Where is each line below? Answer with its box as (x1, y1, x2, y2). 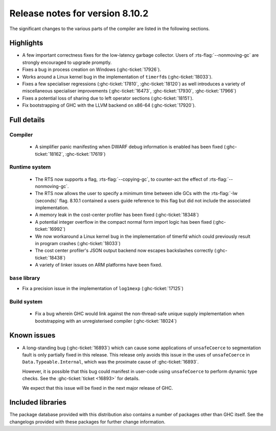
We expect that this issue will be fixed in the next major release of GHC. (22, 385, 173, 391)
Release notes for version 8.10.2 (9, 8, 149, 19)
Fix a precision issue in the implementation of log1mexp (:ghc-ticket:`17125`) (22, 285, 183, 292)
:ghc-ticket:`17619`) (65, 151, 106, 157)
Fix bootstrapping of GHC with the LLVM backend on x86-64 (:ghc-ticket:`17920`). (22, 102, 196, 108)
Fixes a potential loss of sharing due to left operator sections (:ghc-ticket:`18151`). (22, 95, 194, 101)
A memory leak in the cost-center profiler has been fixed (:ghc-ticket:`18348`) (35, 212, 199, 218)
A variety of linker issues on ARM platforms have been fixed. (35, 262, 163, 268)
